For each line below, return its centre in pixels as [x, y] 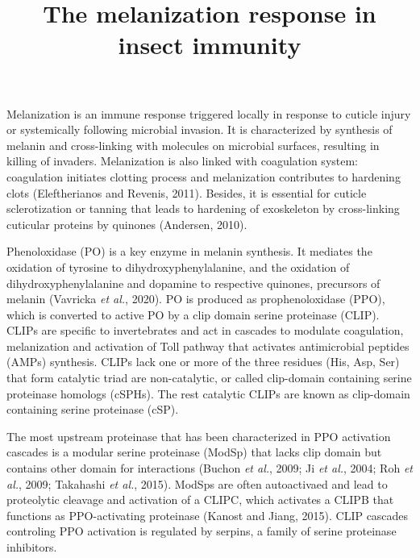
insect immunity [210, 45]
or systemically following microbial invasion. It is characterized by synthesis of [200, 129]
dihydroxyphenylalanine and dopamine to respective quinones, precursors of [193, 283]
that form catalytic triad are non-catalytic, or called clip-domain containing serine [209, 378]
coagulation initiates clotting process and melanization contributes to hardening [204, 176]
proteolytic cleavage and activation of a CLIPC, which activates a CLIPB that [200, 500]
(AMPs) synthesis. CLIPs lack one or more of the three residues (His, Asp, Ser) [203, 362]
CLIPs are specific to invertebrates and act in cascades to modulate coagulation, [205, 330]
